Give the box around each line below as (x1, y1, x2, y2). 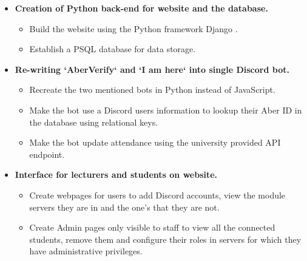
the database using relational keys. (29, 115, 158, 128)
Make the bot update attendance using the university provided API (29, 136, 281, 149)
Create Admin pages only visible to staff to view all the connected (29, 221, 275, 234)
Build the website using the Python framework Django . (29, 22, 238, 35)
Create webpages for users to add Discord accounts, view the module (29, 188, 286, 201)
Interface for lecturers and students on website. (15, 168, 218, 181)
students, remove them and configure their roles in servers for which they (29, 232, 302, 245)
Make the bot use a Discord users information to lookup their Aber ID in (29, 103, 302, 116)
